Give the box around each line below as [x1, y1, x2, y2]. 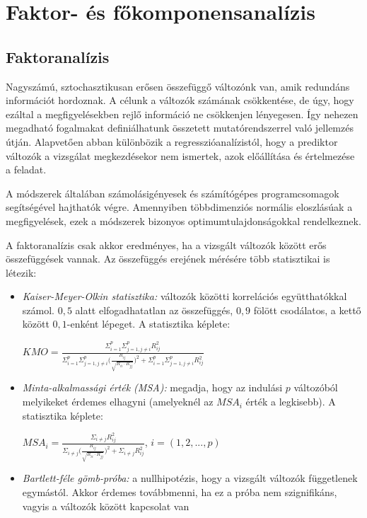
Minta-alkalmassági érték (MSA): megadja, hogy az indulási [22, 380, 283, 395]
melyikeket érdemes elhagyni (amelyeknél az [22, 394, 214, 409]
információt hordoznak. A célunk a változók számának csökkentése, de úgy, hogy [6, 93, 354, 108]
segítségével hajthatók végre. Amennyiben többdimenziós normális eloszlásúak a [6, 200, 353, 214]
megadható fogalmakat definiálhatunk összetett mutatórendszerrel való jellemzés [6, 120, 354, 135]
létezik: [6, 265, 37, 280]
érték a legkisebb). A [245, 394, 336, 409]
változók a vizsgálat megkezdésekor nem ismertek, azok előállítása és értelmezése [6, 148, 355, 163]
